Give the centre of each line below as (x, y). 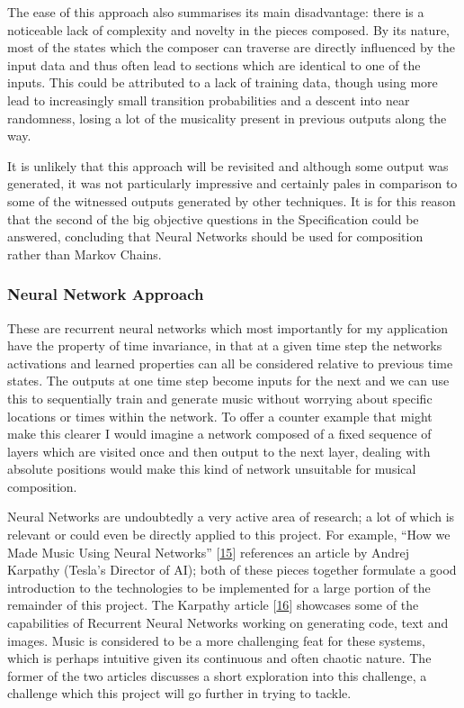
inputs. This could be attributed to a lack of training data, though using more (223, 82)
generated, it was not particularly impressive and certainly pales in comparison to (232, 183)
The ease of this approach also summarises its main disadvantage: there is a (216, 12)
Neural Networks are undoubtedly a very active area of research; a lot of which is (231, 517)
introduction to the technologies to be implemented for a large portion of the (219, 587)
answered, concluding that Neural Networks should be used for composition (215, 236)
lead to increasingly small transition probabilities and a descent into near (209, 100)
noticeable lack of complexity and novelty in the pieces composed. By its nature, (228, 29)
